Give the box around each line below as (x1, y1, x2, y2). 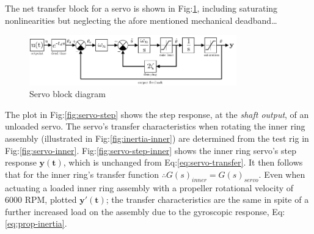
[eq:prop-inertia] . (5, 217, 67, 230)
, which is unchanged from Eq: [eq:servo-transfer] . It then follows (63, 156, 303, 169)
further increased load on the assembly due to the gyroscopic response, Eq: (5, 205, 285, 218)
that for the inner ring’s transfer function (5, 167, 159, 180)
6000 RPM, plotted (5, 193, 77, 206)
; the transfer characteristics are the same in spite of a (106, 193, 309, 206)
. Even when (258, 167, 305, 180)
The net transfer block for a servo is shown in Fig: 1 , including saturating (5, 2, 278, 14)
